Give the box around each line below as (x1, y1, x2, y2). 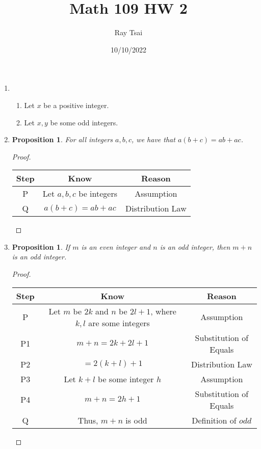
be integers (79, 188, 118, 200)
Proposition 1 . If (12, 241, 70, 252)
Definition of (192, 414, 237, 426)
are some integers (88, 316, 150, 329)
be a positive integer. (43, 99, 109, 110)
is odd (125, 414, 147, 426)
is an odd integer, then (160, 241, 230, 252)
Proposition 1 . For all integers (12, 134, 113, 145)
